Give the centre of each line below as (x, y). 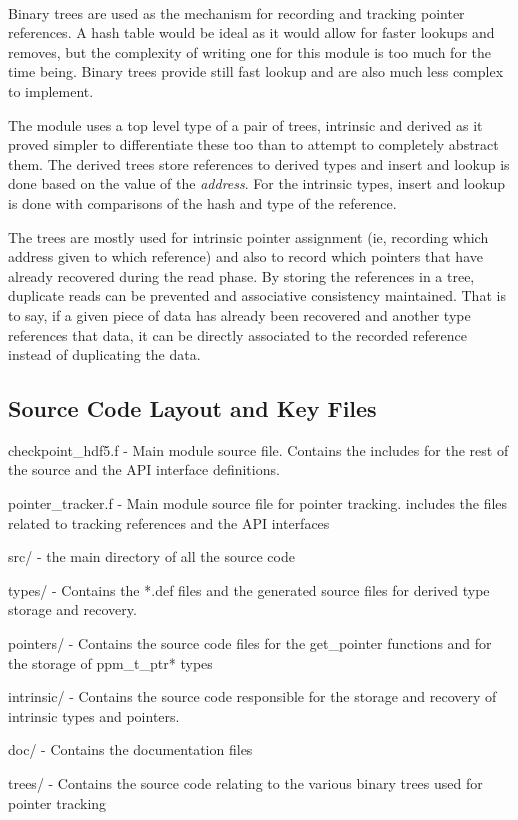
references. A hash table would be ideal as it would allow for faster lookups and (251, 32)
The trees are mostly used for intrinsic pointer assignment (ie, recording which (248, 236)
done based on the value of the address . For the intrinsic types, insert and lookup (257, 183)
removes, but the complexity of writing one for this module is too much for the (249, 51)
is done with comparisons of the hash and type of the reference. (202, 202)
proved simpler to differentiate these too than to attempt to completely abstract (253, 144)
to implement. (51, 90)
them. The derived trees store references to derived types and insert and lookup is (259, 163)
